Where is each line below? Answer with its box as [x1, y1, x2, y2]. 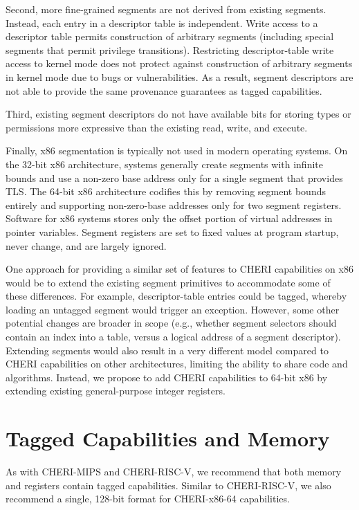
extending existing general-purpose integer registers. [6, 383, 225, 398]
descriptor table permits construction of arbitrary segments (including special [6, 29, 334, 44]
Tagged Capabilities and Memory [6, 424, 330, 453]
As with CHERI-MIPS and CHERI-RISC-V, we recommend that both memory [6, 464, 342, 479]
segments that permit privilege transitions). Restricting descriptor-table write [6, 42, 334, 57]
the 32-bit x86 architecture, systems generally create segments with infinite [6, 156, 323, 171]
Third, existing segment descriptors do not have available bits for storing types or [6, 107, 351, 121]
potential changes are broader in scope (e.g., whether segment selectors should [6, 316, 337, 330]
